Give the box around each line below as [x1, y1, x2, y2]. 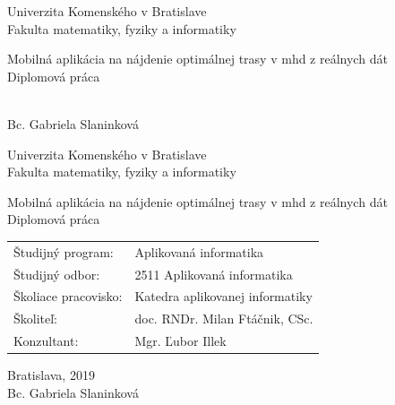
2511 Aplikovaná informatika [134, 264, 293, 283]
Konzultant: [13, 332, 79, 350]
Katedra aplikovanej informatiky [134, 287, 313, 306]
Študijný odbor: [13, 264, 100, 283]
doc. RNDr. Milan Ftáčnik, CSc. [134, 309, 313, 328]
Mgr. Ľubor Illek [134, 332, 227, 350]
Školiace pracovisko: [13, 287, 123, 306]
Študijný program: [13, 242, 114, 261]
